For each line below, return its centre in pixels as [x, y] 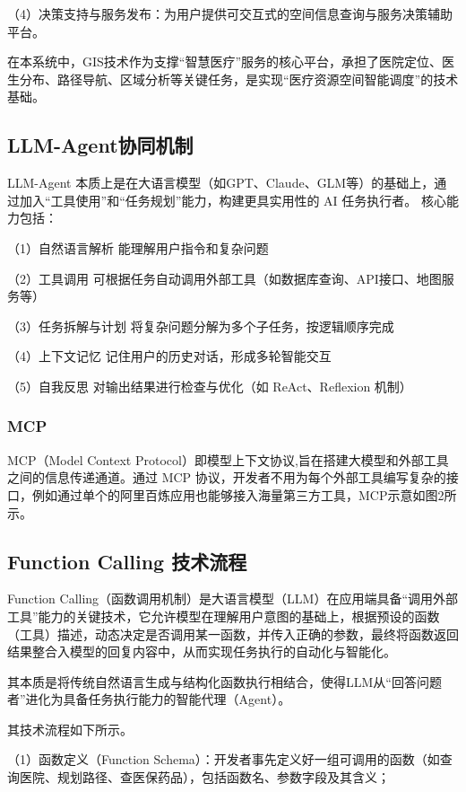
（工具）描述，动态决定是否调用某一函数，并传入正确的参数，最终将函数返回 [233, 634]
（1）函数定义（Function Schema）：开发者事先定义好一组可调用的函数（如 [224, 759]
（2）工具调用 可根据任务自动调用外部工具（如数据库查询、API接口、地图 [224, 278]
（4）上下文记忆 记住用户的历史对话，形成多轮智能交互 [169, 356]
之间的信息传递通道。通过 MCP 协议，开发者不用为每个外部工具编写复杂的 [227, 477]
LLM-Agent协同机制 [100, 145]
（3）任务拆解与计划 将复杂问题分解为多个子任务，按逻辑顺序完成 [201, 326]
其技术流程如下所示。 [70, 729]
